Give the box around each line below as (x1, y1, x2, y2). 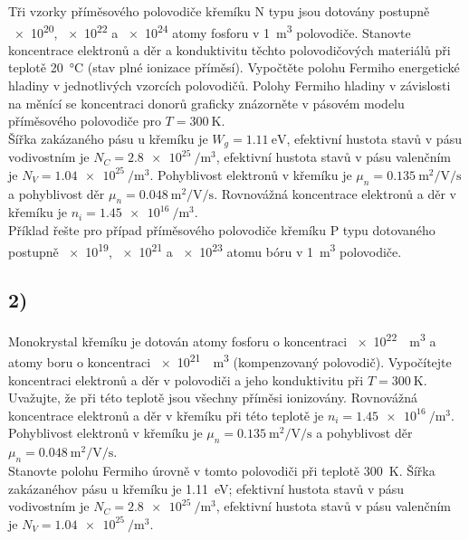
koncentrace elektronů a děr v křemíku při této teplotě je (8, 405, 324, 424)
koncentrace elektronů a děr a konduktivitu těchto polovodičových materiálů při (8, 40, 451, 59)
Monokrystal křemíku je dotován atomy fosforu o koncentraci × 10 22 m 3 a (8, 329, 436, 350)
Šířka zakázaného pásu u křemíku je (8, 128, 208, 147)
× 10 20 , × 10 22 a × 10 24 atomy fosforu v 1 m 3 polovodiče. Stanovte (14, 20, 411, 42)
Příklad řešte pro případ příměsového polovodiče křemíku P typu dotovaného (8, 221, 435, 240)
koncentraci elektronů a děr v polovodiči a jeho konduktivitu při (8, 370, 364, 389)
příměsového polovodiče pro (8, 111, 161, 130)
